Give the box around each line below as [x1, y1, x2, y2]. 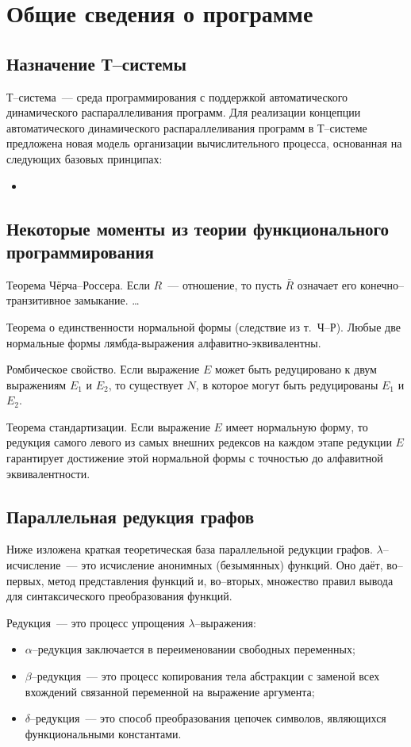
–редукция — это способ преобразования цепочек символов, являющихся [30, 710, 386, 726]
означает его [297, 276, 357, 293]
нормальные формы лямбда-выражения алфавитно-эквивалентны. [6, 334, 321, 351]
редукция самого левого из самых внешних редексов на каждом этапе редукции [6, 434, 392, 450]
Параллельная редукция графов [6, 504, 255, 528]
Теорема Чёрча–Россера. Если [6, 276, 150, 293]
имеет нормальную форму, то [225, 418, 368, 435]
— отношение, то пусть [167, 276, 282, 293]
